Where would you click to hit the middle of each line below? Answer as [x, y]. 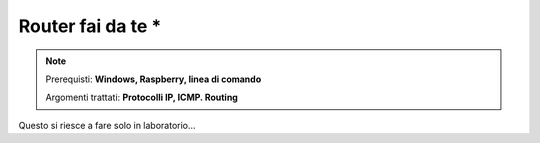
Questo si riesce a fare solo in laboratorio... [107, 125]
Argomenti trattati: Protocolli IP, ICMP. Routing [142, 97]
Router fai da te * [90, 26]
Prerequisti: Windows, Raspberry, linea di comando [153, 79]
